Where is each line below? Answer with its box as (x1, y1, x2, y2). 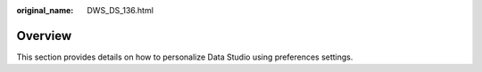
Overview (16, 28, 72, 44)
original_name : (16, 5, 74, 15)
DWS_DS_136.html (87, 5, 154, 15)
